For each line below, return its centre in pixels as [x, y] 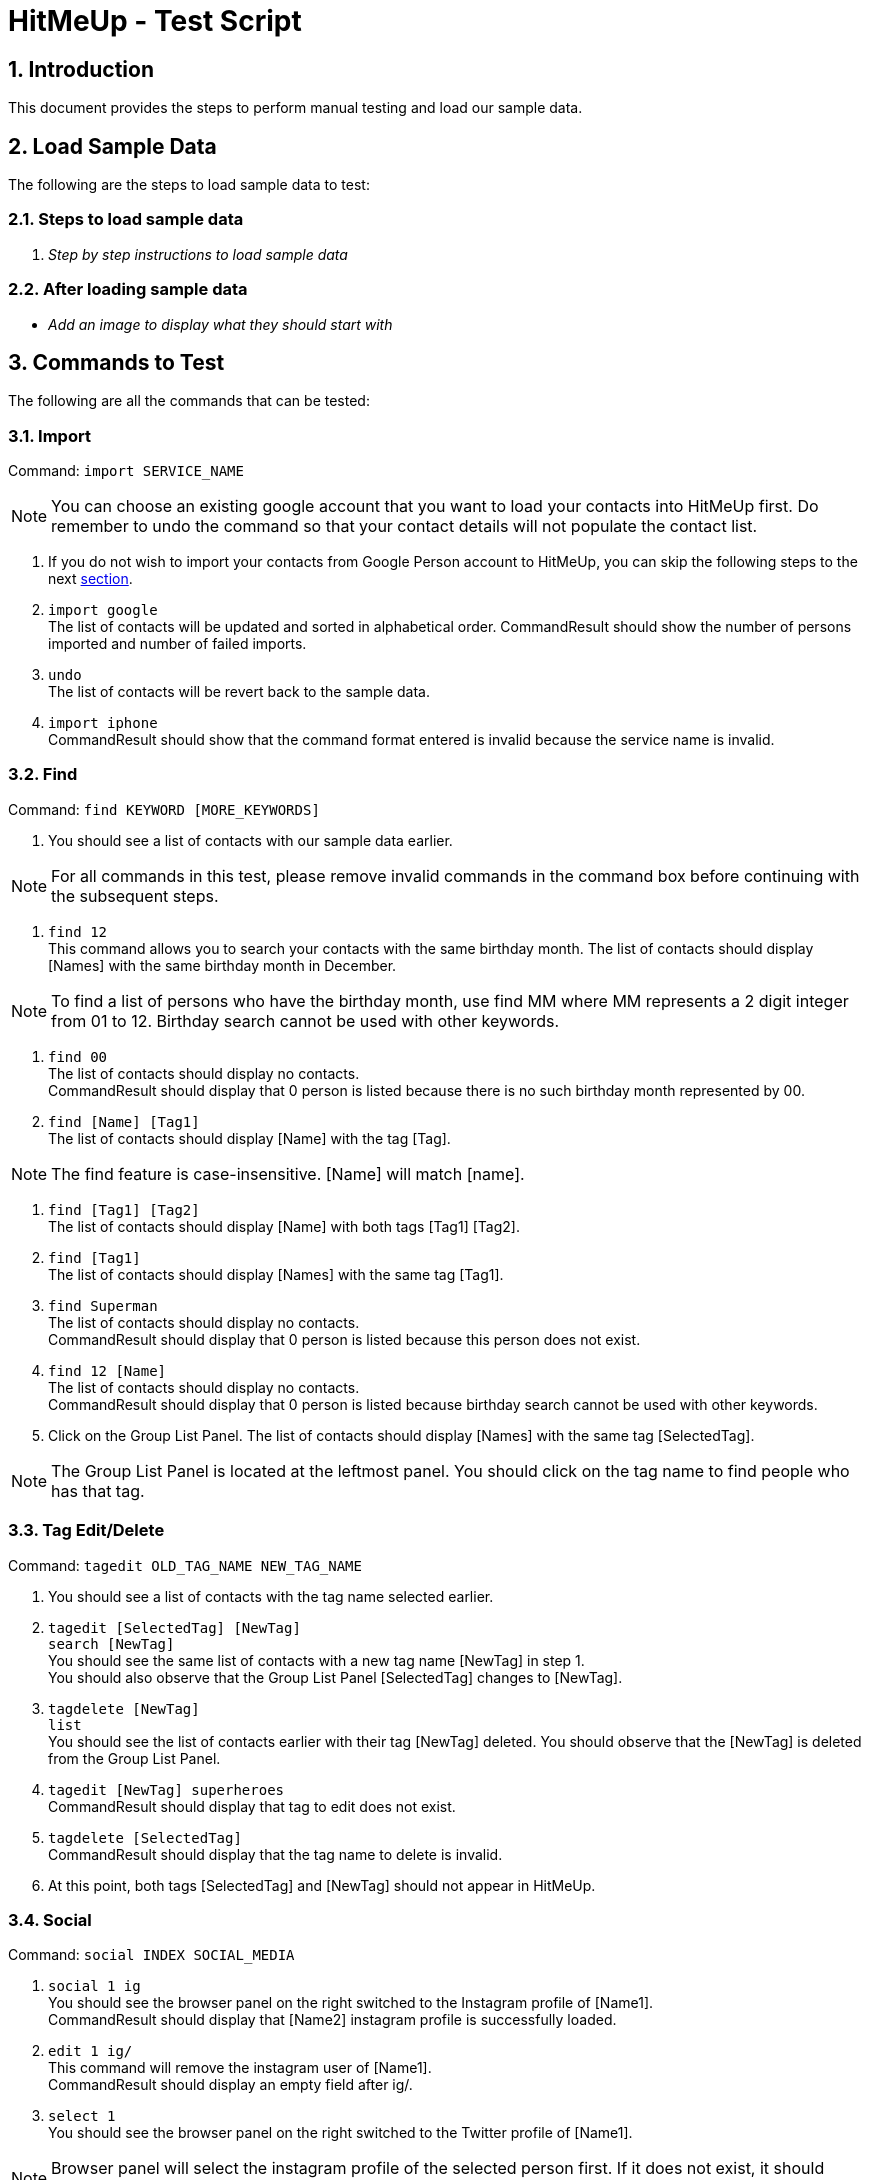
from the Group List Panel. [134, 1758]
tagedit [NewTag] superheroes [166, 1789]
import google [103, 610]
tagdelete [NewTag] [124, 1708]
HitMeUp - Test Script [155, 21]
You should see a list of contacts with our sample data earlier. [250, 840]
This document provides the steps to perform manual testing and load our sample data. [295, 108]
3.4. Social [50, 1919]
